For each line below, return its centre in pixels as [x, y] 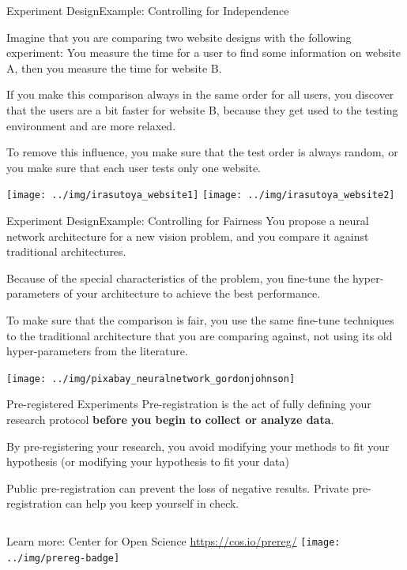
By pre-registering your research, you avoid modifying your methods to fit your [198, 446]
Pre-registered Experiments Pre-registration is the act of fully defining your [189, 404]
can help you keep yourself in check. [152, 503]
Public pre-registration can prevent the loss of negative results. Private [178, 487]
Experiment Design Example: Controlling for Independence [148, 10]
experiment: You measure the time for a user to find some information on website [204, 52]
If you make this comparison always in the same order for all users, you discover [200, 94]
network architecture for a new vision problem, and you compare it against [188, 236]
